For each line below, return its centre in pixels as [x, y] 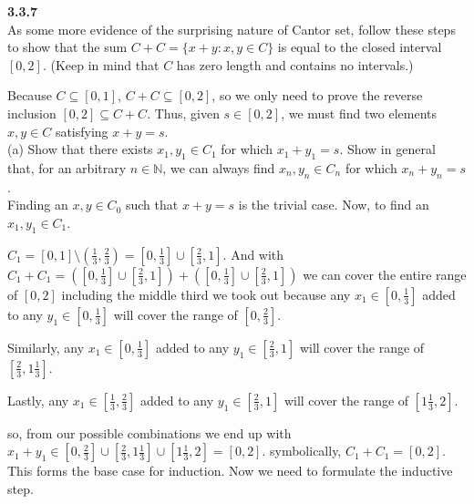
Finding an [38, 205]
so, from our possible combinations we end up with [149, 432]
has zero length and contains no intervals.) [295, 64]
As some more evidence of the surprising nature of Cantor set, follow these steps [232, 29]
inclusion [32, 113]
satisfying [82, 131]
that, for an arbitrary [67, 167]
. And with [253, 254]
